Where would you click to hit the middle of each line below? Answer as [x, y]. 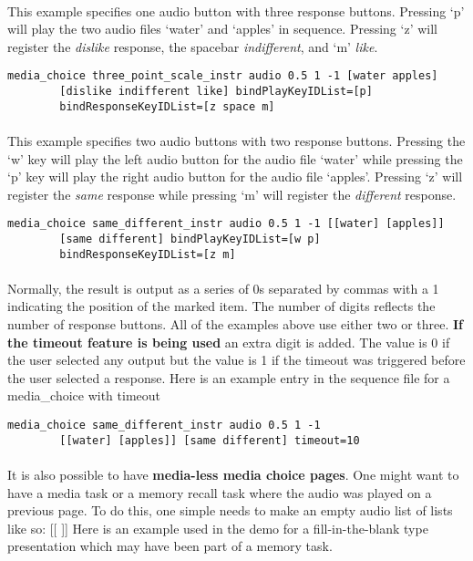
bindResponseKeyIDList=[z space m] [167, 106]
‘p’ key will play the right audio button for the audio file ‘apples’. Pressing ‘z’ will [235, 177]
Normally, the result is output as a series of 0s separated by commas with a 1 [223, 288]
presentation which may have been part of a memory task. [170, 546]
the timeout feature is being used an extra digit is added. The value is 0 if [229, 342]
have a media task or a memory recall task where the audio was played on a [220, 492]
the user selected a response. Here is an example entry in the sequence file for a [229, 377]
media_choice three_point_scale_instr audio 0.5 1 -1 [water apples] [223, 76]
